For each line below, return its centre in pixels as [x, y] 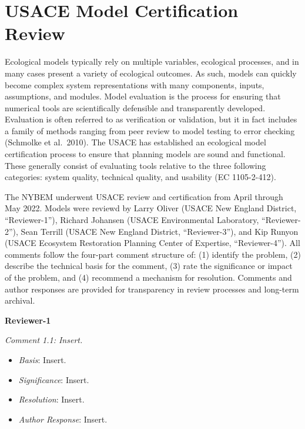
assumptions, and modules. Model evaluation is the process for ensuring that [143, 96]
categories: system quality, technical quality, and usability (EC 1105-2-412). [140, 177]
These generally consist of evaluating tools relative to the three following [135, 165]
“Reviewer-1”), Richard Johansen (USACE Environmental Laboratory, [132, 220]
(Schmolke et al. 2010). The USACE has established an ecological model [135, 142]
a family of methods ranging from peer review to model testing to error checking [150, 130]
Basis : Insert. [42, 359]
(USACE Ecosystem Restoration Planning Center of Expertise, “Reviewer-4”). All [152, 243]
